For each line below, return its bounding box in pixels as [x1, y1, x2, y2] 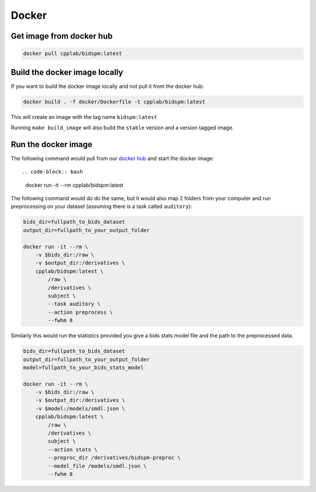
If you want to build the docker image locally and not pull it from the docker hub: [11, 83, 204, 90]
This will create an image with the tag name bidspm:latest [11, 113, 157, 120]
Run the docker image [11, 139, 93, 149]
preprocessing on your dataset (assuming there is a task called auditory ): [11, 203, 193, 210]
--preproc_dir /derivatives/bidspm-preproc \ [47, 455, 181, 461]
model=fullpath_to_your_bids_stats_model [23, 364, 144, 371]
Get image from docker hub [11, 31, 113, 41]
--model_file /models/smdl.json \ [47, 463, 147, 469]
